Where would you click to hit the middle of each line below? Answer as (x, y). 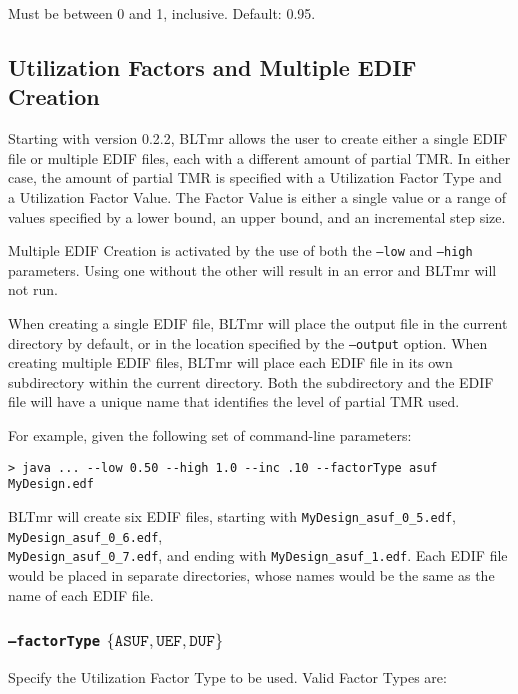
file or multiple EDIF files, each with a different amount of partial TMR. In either (259, 157)
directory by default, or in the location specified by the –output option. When (248, 342)
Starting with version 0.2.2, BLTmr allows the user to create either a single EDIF (258, 138)
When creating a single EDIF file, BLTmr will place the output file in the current (258, 323)
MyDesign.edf (51, 484)
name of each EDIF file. (81, 594)
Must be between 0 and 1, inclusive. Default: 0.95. (162, 13)
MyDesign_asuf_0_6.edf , (85, 535)
